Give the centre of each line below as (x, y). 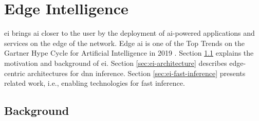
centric (15, 73)
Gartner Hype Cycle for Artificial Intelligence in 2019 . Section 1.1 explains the (129, 53)
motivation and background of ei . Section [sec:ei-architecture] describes (116, 63)
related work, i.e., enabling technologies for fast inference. (95, 83)
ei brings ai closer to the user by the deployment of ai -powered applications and (129, 33)
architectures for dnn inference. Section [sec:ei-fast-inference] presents (136, 73)
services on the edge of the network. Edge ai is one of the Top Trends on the (125, 43)
